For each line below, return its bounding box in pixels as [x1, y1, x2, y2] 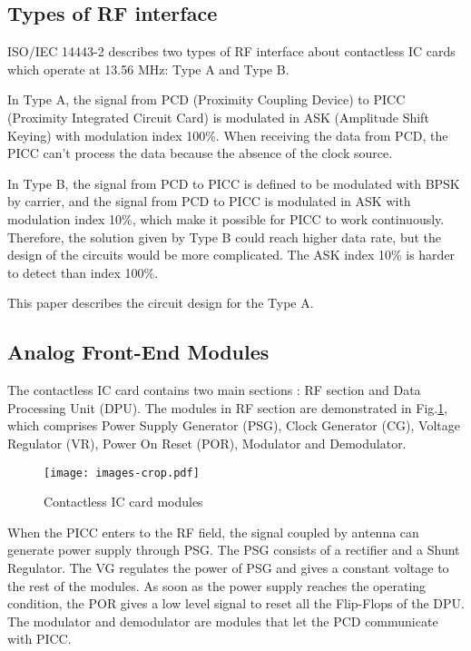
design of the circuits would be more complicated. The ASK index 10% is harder [7, 245, 456, 264]
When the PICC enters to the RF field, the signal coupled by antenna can [7, 522, 419, 541]
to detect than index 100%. [7, 262, 159, 281]
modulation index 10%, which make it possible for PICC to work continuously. [7, 209, 445, 228]
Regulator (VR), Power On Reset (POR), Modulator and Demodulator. [7, 433, 407, 452]
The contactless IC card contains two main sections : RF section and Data [7, 380, 421, 399]
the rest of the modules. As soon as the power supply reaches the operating [7, 576, 427, 595]
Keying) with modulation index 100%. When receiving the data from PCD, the [7, 125, 448, 144]
